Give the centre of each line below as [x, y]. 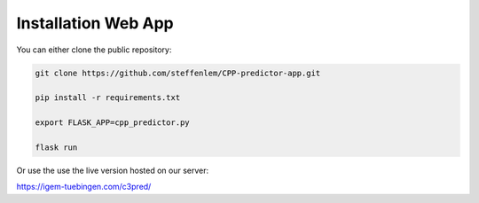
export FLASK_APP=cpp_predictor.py [112, 123]
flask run [56, 147]
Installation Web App [95, 23]
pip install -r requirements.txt [108, 98]
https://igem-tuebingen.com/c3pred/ [84, 187]
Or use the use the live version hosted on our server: [113, 170]
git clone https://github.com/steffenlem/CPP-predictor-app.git [178, 73]
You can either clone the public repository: [94, 50]
